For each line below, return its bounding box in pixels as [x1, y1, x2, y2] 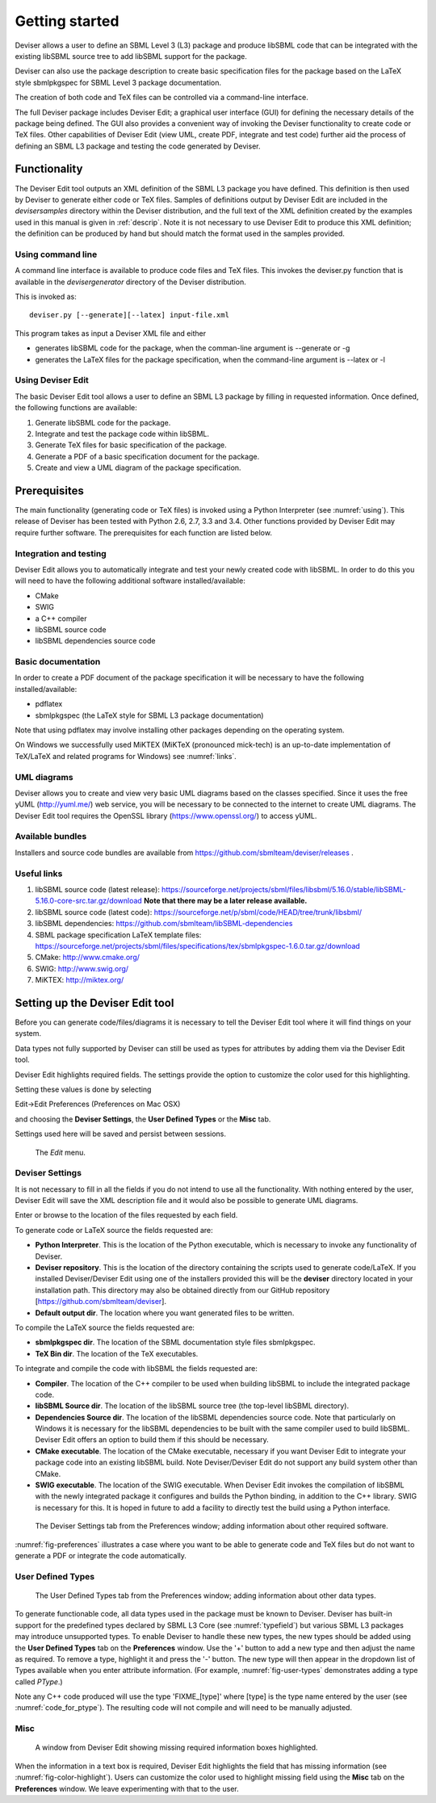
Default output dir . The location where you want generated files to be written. [35, 1308, 295, 1318]
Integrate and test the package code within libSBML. [35, 429, 210, 438]
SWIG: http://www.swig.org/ [35, 963, 129, 973]
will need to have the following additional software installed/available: [15, 576, 245, 585]
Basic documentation [15, 656, 101, 668]
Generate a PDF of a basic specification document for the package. [35, 451, 260, 461]
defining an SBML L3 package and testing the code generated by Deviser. [15, 141, 261, 151]
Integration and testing [15, 547, 107, 559]
